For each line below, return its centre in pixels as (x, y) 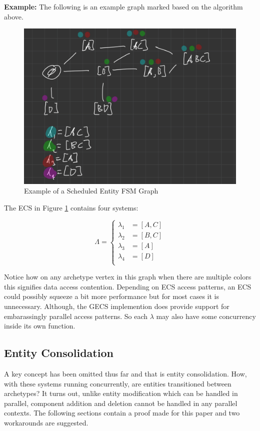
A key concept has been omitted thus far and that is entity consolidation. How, (125, 373)
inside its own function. (40, 326)
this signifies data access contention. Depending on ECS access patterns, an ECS (128, 286)
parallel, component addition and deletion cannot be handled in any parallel (121, 403)
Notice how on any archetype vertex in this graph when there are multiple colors (128, 277)
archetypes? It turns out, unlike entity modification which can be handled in (121, 393)
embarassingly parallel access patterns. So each (76, 316)
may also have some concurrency (206, 316)
